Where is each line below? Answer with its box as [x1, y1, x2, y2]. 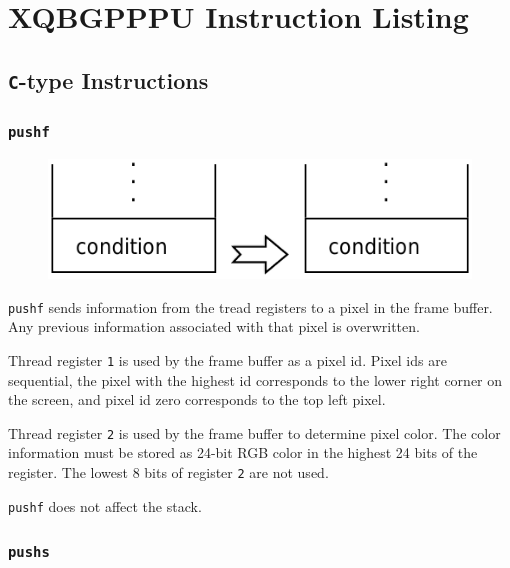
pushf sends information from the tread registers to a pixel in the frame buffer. [8, 296, 493, 317]
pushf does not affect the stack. [8, 495, 202, 516]
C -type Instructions [8, 64, 209, 95]
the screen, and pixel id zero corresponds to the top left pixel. [8, 389, 386, 410]
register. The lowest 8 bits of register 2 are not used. [8, 461, 329, 482]
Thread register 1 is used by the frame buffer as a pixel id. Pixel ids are [8, 349, 447, 370]
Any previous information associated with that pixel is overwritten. [8, 316, 420, 337]
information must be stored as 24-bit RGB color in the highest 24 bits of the [8, 442, 478, 463]
